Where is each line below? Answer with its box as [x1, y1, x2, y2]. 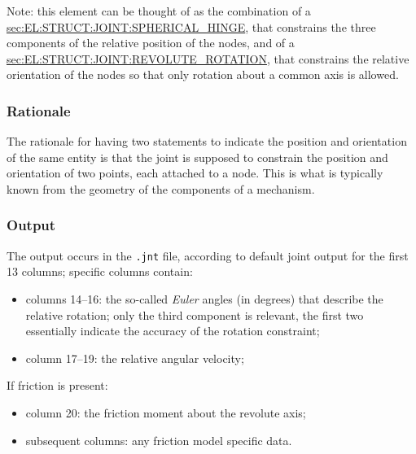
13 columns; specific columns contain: [7, 263, 193, 280]
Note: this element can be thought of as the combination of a [7, 2, 311, 19]
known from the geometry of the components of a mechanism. [7, 180, 315, 197]
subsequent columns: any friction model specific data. [25, 431, 292, 448]
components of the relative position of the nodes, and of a [7, 34, 295, 51]
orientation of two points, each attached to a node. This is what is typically [7, 164, 383, 181]
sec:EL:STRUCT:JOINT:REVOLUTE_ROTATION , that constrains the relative [7, 50, 409, 67]
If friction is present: [7, 377, 108, 394]
